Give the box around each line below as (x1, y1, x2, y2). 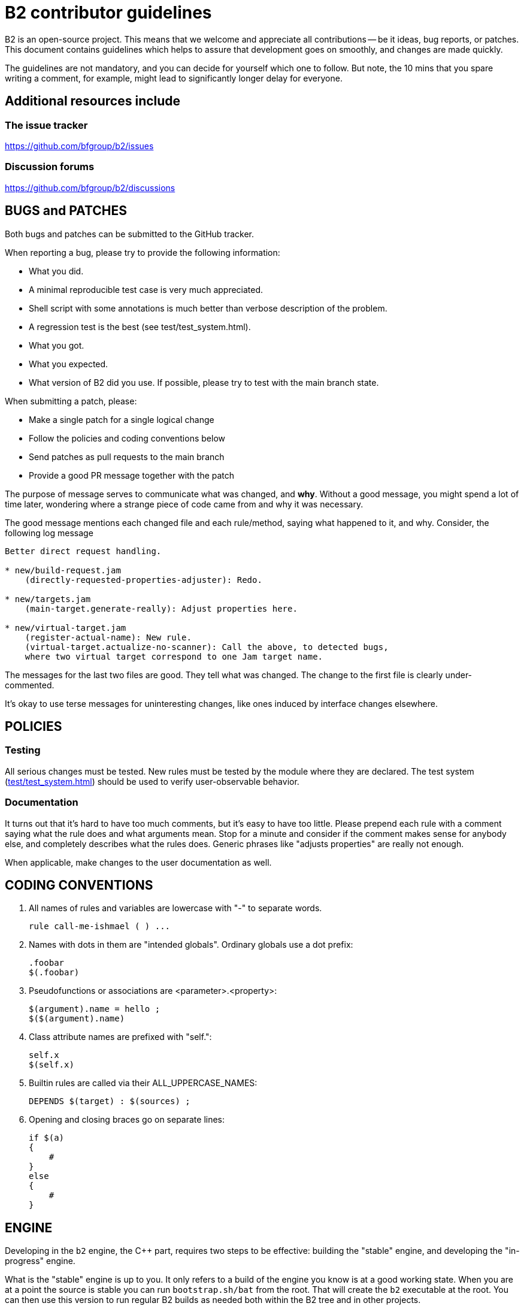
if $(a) (29, 1133, 65, 1143)
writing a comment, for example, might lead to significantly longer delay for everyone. (5, 72, 343, 83)
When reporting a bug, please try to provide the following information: (5, 247, 280, 258)
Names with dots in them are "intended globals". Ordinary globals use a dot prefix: (29, 939, 353, 950)
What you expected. (29, 358, 108, 369)
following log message (5, 527, 93, 538)
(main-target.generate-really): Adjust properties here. (25, 603, 298, 613)
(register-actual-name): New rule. (25, 632, 192, 642)
